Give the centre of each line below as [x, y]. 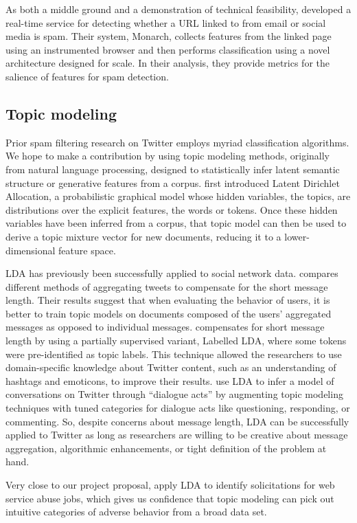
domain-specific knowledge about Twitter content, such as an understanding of [171, 367]
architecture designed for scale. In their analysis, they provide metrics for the [168, 63]
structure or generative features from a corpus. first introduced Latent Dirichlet [173, 182]
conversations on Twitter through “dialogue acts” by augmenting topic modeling [174, 394]
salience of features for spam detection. [87, 76]
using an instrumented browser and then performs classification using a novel [168, 49]
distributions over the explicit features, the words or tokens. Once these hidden [172, 209]
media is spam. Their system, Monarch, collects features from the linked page [169, 36]
